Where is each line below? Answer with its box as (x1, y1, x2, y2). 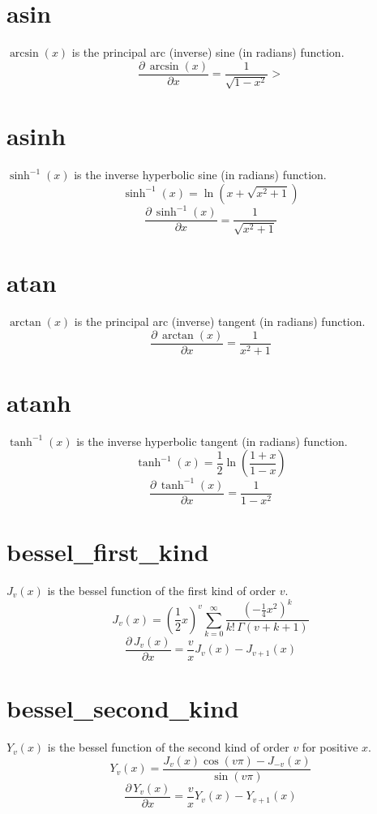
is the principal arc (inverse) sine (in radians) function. (71, 44, 345, 61)
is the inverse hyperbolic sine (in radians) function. (74, 166, 327, 183)
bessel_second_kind (6, 692, 239, 725)
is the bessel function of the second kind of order (47, 739, 289, 756)
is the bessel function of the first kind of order (47, 582, 276, 599)
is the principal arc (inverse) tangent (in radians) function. (74, 312, 366, 329)
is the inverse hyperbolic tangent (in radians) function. (76, 432, 348, 449)
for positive (302, 739, 358, 756)
